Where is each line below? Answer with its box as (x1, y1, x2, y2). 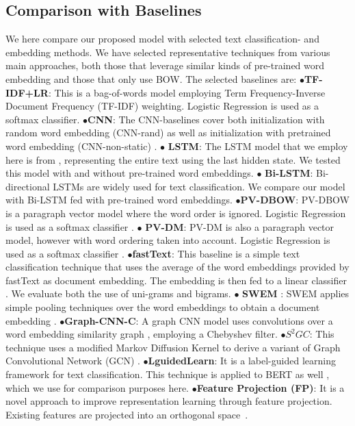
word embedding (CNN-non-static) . (5, 138, 157, 153)
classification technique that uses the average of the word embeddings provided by (5, 260, 350, 274)
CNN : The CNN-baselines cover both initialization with (88, 112, 325, 126)
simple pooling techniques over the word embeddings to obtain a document (5, 300, 320, 314)
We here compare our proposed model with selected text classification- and (5, 32, 319, 46)
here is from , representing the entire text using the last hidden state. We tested (5, 152, 341, 166)
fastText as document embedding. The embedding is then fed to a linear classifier (5, 273, 347, 287)
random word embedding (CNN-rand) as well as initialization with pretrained (5, 125, 331, 140)
